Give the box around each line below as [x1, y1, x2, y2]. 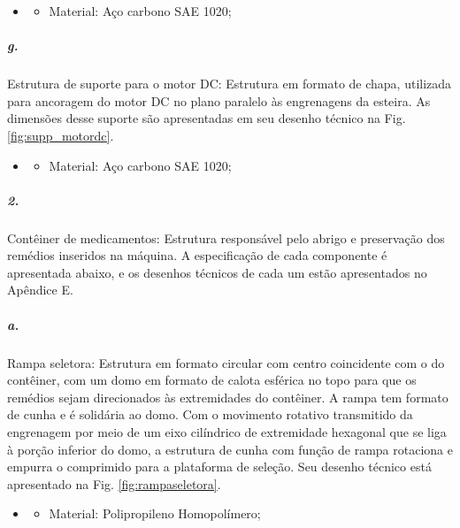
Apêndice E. [7, 280, 73, 299]
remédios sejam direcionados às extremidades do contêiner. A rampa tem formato [7, 387, 448, 406]
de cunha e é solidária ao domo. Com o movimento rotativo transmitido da [7, 405, 413, 424]
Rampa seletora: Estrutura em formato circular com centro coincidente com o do [7, 353, 445, 371]
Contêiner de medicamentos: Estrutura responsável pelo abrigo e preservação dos [7, 228, 445, 247]
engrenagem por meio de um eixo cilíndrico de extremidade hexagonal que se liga [7, 423, 447, 440]
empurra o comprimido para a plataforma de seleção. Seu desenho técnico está [7, 457, 432, 476]
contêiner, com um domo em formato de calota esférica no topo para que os [7, 371, 417, 389]
